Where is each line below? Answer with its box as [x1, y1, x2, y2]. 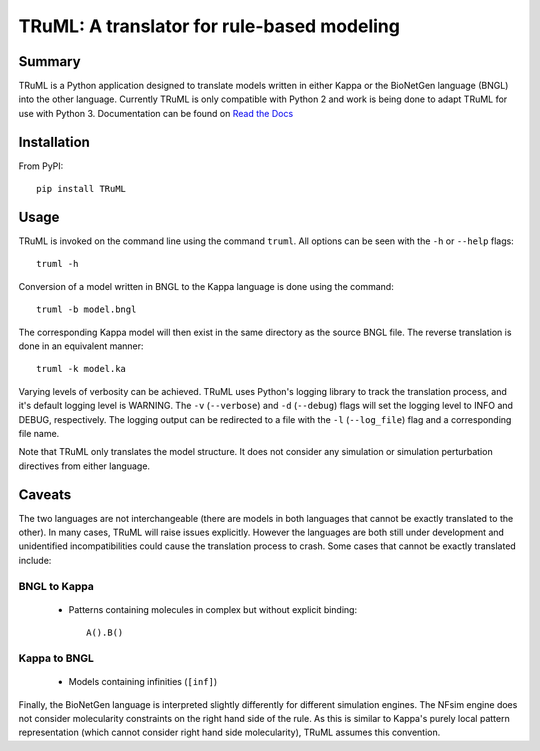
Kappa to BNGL [18, 651, 94, 665]
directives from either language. [18, 460, 150, 472]
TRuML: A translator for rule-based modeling [18, 15, 400, 37]
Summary [18, 53, 81, 70]
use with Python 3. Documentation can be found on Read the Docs [18, 107, 294, 119]
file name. [18, 427, 60, 439]
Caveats [18, 486, 72, 503]
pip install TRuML [36, 183, 127, 195]
